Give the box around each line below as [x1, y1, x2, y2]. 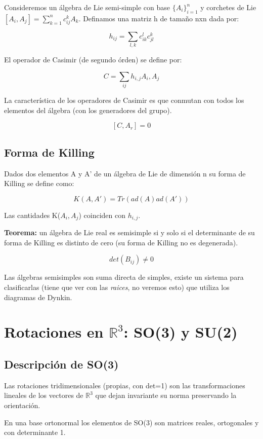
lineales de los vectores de [4, 390, 83, 400]
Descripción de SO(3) [4, 356, 119, 372]
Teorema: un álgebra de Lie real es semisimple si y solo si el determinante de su [4, 227, 255, 238]
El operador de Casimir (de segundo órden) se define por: [4, 54, 182, 65]
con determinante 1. [4, 427, 66, 437]
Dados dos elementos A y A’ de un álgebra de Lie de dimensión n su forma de [4, 168, 246, 178]
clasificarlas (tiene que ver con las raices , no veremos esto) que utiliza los [4, 282, 230, 292]
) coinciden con [78, 209, 125, 220]
